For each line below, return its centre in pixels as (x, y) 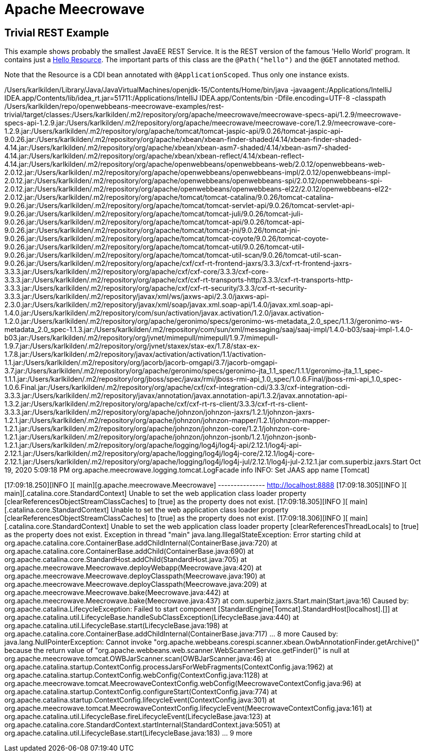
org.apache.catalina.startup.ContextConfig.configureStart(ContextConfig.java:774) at (141, 692)
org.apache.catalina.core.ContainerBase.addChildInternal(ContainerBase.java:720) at (141, 543)
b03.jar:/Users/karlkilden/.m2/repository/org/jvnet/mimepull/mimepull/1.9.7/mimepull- (142, 338)
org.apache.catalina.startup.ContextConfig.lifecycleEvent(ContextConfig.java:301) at (140, 700)
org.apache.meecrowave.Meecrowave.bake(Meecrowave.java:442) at (117, 593)
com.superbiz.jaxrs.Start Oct (375, 462)
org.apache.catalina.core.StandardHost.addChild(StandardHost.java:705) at (126, 560)
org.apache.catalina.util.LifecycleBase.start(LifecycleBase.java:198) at (116, 626)
